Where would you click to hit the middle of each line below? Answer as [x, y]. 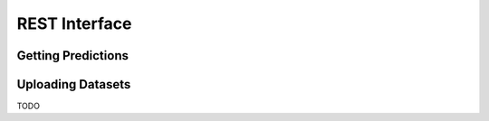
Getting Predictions [72, 56]
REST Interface [74, 23]
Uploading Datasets [74, 84]
